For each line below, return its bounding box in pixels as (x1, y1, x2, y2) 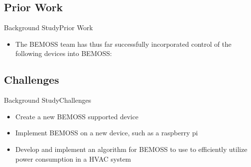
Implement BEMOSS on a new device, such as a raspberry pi (15, 128, 198, 138)
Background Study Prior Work (4, 22, 93, 33)
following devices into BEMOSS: (15, 48, 112, 58)
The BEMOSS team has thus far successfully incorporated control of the (15, 38, 232, 49)
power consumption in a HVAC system (15, 153, 131, 164)
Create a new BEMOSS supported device (15, 111, 139, 121)
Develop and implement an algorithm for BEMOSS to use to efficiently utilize (15, 144, 248, 154)
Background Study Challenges (4, 95, 91, 105)
